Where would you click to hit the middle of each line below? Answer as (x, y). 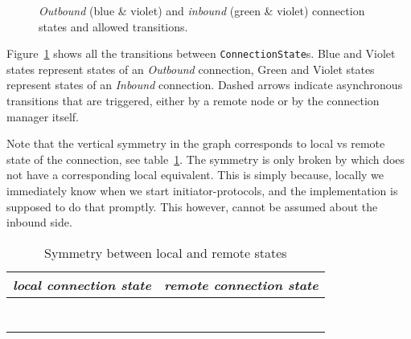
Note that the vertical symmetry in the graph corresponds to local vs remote (196, 143)
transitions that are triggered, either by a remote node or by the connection (193, 101)
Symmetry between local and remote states (166, 252)
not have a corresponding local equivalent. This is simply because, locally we (195, 175)
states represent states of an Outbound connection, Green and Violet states (191, 69)
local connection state (82, 284)
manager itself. (43, 116)
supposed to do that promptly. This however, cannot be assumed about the (192, 206)
